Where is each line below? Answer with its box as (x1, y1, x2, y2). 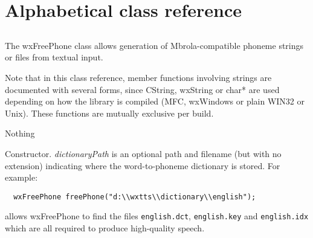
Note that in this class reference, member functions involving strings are (5, 71, 272, 83)
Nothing (5, 127, 35, 140)
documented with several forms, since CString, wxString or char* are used (5, 83, 280, 95)
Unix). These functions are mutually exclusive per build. (5, 106, 214, 119)
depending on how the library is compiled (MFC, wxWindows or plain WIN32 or (5, 95, 305, 108)
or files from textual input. (5, 51, 103, 63)
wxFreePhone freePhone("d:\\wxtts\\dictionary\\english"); (13, 192, 256, 201)
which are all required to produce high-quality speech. (5, 222, 205, 234)
